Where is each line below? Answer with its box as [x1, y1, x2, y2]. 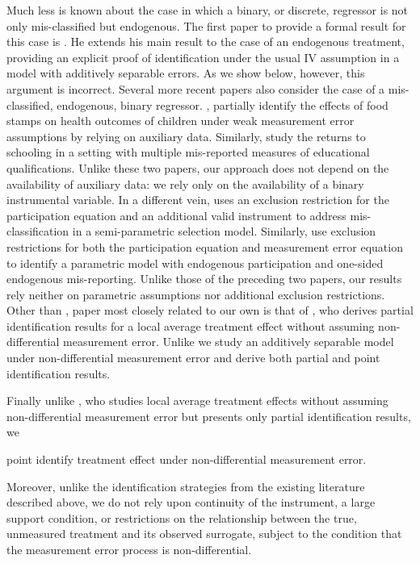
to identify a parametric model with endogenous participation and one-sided [6, 254, 384, 271]
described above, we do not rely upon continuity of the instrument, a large [6, 494, 376, 511]
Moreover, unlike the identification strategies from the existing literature [6, 478, 365, 494]
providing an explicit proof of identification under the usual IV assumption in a [6, 48, 400, 65]
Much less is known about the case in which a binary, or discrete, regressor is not [6, 2, 409, 18]
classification [6, 223, 69, 240]
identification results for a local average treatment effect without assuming [6, 317, 375, 334]
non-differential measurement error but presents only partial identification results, [6, 407, 411, 424]
